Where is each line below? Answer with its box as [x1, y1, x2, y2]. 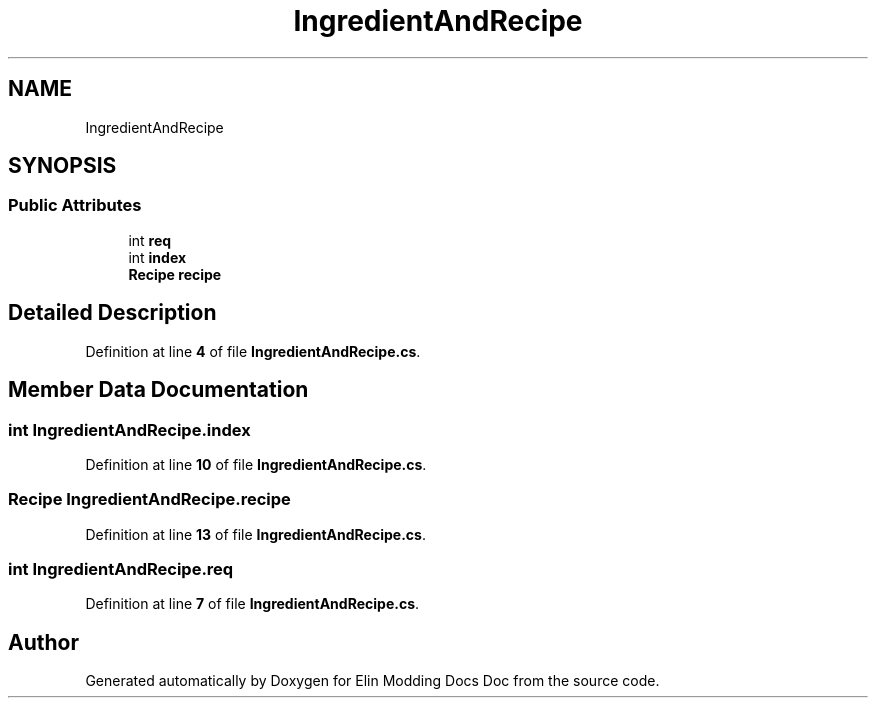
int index [128, 248, 187, 266]
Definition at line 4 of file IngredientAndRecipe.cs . [85, 342, 421, 360]
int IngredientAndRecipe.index [8, 419, 251, 440]
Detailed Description [8, 300, 217, 326]
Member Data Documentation [8, 377, 309, 403]
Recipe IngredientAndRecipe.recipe [8, 489, 291, 510]
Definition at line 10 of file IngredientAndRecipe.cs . [85, 455, 427, 473]
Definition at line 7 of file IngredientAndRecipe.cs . [85, 595, 420, 613]
